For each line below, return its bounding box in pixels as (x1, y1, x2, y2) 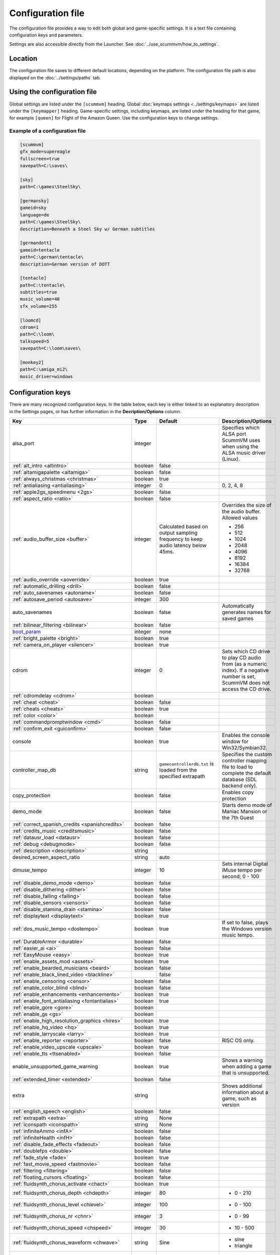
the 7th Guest (221, 814, 254, 821)
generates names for (221, 609, 271, 616)
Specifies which (221, 424, 260, 431)
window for (221, 738, 249, 745)
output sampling (159, 530, 198, 537)
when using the (221, 443, 258, 450)
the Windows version (221, 925, 272, 932)
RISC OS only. (221, 1037, 255, 1044)
